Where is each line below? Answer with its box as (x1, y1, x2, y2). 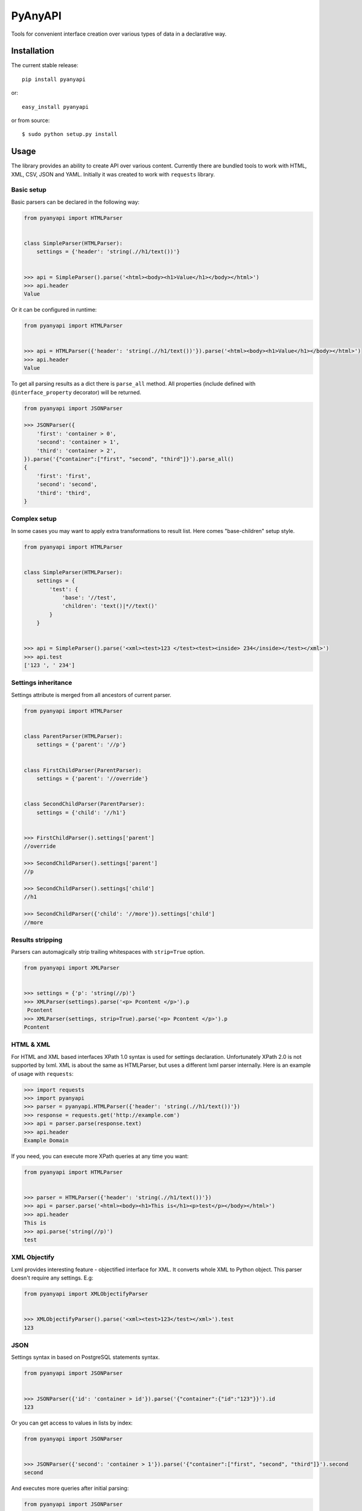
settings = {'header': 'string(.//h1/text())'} (36, 248, 180, 255)
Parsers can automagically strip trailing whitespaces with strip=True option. (11, 948, 205, 956)
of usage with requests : (11, 1070, 74, 1077)
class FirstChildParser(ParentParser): (24, 766, 142, 774)
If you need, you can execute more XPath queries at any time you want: (11, 1152, 189, 1160)
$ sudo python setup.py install (22, 131, 118, 138)
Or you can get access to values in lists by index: (11, 1419, 133, 1426)
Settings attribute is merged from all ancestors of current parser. (11, 691, 172, 698)
